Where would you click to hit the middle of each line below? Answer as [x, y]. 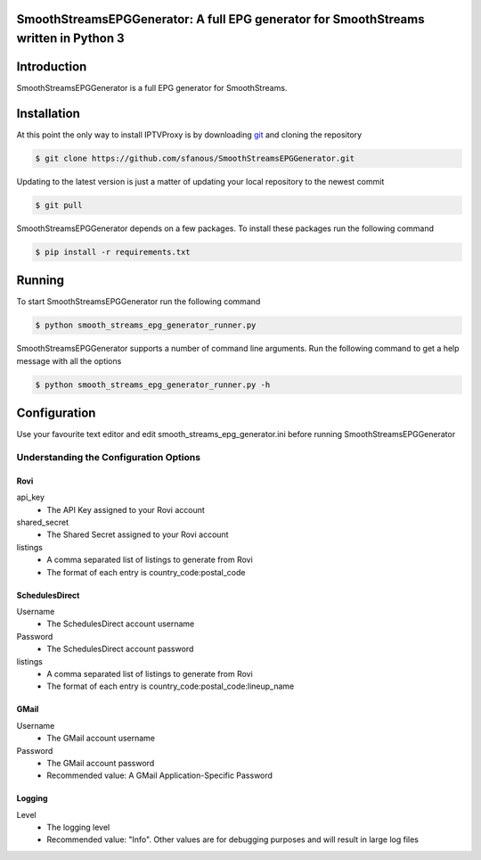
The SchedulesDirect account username [121, 624]
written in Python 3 [70, 39]
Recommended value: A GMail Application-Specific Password [160, 775]
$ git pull [59, 205]
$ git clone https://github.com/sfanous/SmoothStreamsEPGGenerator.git [195, 159]
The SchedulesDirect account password [120, 649]
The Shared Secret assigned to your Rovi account [138, 534]
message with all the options [69, 360]
